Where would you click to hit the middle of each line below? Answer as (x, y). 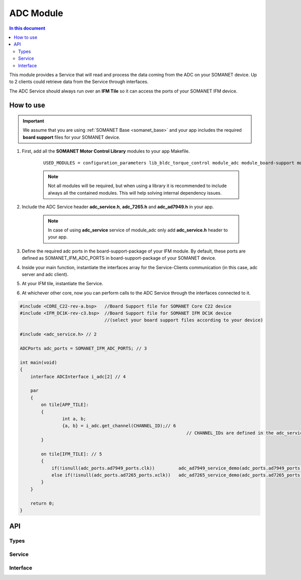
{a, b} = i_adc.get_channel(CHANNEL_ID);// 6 (119, 426)
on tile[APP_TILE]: (65, 405)
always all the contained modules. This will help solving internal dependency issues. (135, 193)
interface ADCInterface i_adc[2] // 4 (78, 377)
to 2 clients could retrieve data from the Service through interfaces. (79, 82)
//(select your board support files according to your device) (184, 320)
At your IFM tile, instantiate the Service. (62, 284)
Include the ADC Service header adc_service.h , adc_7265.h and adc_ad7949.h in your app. (118, 207)
